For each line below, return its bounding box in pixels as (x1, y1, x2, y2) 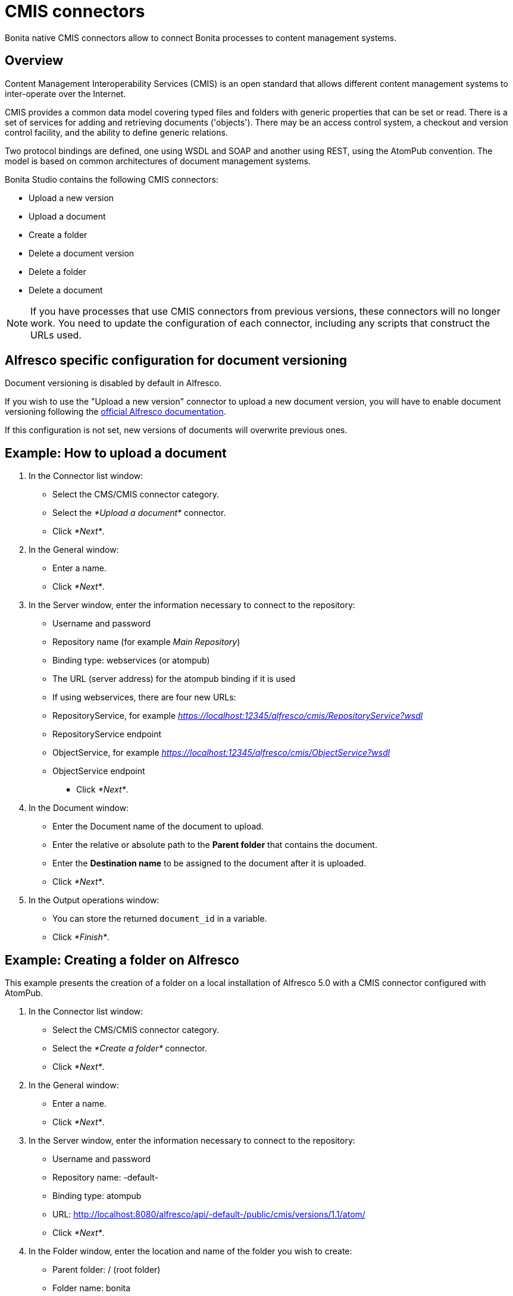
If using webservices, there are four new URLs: (52, 692, 236, 703)
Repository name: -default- (52, 1172, 158, 1183)
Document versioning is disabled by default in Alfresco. (5, 378, 222, 389)
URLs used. (30, 328, 82, 341)
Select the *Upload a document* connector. (52, 508, 226, 518)
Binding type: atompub (52, 1191, 142, 1201)
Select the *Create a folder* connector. (52, 1043, 207, 1054)
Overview (5, 53, 64, 68)
